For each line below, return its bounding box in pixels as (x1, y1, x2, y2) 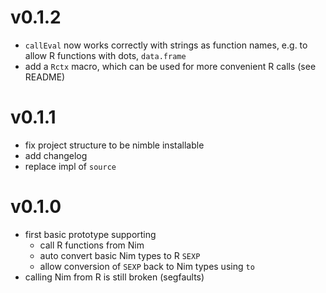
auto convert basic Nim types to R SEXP (39, 249, 201, 261)
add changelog (24, 149, 88, 161)
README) (24, 71, 66, 83)
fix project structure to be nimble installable (24, 139, 205, 151)
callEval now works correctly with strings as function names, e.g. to (24, 39, 308, 51)
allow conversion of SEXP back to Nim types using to (39, 260, 255, 272)
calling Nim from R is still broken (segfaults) (24, 271, 205, 283)
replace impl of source (24, 160, 117, 172)
